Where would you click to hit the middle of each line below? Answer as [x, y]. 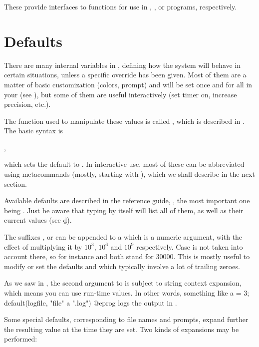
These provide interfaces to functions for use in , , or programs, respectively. [121, 6]
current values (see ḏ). [38, 220]
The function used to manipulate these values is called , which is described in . [124, 121]
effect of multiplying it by [43, 246]
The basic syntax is [34, 131]
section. [15, 183]
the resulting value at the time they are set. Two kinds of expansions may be [122, 329]
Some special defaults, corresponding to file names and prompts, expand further [126, 319]
